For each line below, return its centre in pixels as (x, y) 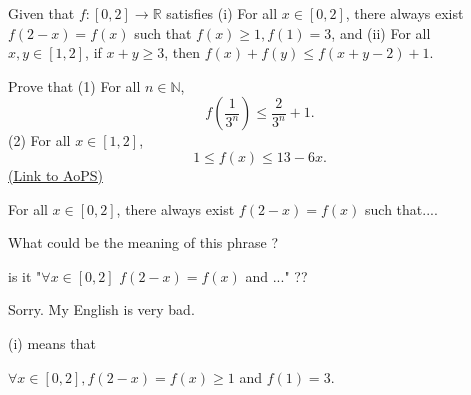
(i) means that (52, 342)
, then (182, 52)
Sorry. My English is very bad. (101, 309)
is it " (25, 275)
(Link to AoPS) (55, 174)
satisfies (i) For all (222, 13)
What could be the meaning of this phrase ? (143, 242)
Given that (41, 13)
